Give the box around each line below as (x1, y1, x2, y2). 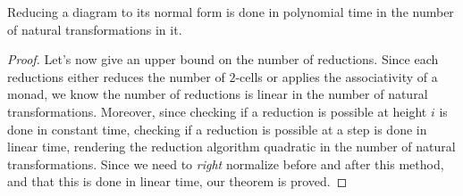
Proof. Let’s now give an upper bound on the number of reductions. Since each (7, 50, 439, 69)
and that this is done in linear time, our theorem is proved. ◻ (7, 172, 348, 191)
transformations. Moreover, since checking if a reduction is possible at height (7, 102, 427, 120)
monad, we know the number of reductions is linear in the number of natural (7, 85, 428, 103)
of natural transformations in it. (7, 20, 182, 38)
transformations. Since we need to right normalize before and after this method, (7, 154, 444, 173)
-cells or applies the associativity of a (235, 67, 438, 86)
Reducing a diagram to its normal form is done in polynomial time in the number (7, 3, 454, 20)
